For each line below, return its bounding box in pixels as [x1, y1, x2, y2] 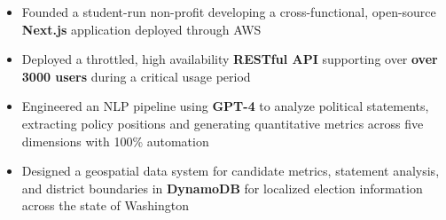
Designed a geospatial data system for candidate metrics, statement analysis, [21, 161, 440, 180]
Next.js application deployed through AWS [21, 20, 262, 38]
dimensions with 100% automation [21, 131, 209, 150]
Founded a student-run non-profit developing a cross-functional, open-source [21, 3, 436, 20]
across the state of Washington [21, 196, 189, 215]
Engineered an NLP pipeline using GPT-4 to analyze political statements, [21, 97, 429, 115]
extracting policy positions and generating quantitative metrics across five [21, 114, 424, 132]
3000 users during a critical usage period [21, 67, 251, 85]
